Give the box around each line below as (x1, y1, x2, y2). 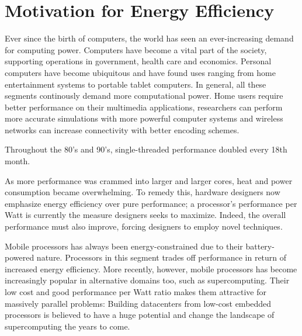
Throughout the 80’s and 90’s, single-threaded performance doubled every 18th (5, 143, 287, 155)
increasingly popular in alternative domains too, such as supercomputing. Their (5, 274, 290, 286)
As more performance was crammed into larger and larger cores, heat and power (5, 174, 293, 186)
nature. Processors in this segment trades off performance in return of (36, 251, 287, 264)
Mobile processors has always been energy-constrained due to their (5, 240, 243, 252)
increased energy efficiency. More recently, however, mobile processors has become (5, 262, 297, 275)
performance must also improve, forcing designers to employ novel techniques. (5, 220, 283, 233)
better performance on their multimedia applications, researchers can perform (5, 101, 283, 113)
